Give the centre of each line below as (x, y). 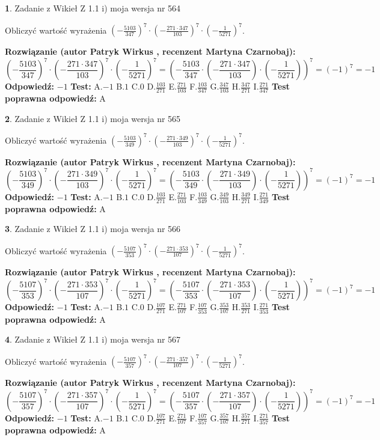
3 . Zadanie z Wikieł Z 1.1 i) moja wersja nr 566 (93, 229)
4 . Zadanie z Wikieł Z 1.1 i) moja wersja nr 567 (93, 339)
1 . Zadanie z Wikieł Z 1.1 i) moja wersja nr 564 (93, 8)
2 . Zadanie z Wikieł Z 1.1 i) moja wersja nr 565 (93, 118)
